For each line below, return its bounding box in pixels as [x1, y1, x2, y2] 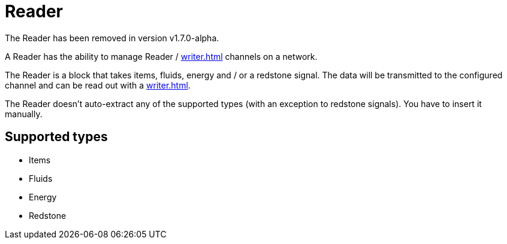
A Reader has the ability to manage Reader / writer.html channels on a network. [5, 51, 318, 62]
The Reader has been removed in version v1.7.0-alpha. [5, 32, 219, 43]
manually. [5, 108, 43, 119]
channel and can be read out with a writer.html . [5, 80, 191, 90]
